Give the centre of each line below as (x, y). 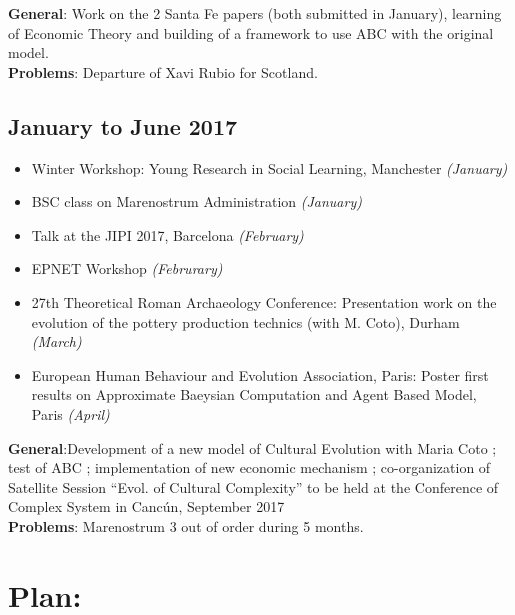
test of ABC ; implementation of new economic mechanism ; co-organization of (249, 467)
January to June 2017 (123, 125)
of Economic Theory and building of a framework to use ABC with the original (251, 32)
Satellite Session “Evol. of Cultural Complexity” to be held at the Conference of (253, 486)
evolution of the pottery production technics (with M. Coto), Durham (245, 321)
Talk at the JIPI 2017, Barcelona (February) (167, 234)
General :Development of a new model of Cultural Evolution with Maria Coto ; (252, 447)
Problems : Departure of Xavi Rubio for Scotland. (163, 71)
